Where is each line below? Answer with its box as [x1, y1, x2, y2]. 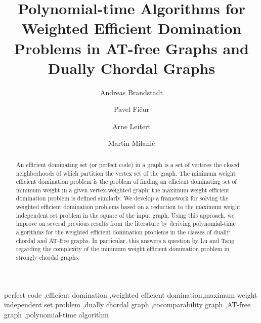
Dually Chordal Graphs [48, 57, 215, 78]
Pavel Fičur [113, 104, 150, 114]
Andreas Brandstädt [100, 87, 163, 97]
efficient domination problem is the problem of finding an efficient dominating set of [16, 177, 237, 186]
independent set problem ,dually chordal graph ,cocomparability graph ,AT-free [4, 299, 251, 310]
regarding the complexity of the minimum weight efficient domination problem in [16, 245, 230, 253]
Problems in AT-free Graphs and [14, 37, 249, 58]
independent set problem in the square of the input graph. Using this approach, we [16, 211, 235, 219]
